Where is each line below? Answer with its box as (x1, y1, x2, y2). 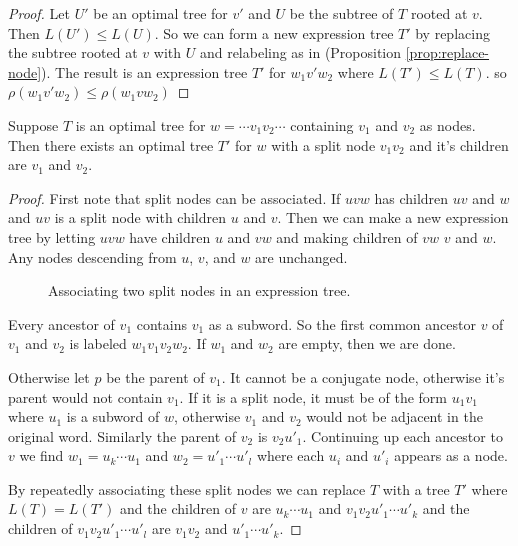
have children (129, 226, 211, 247)
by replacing (415, 22, 490, 43)
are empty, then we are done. (278, 333, 456, 354)
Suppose (8, 114, 59, 135)
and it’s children (409, 134, 509, 155)
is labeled (69, 333, 127, 354)
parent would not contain (8, 386, 163, 407)
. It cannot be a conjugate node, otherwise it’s (221, 366, 505, 387)
